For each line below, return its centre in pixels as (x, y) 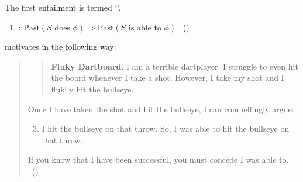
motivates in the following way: (61, 47)
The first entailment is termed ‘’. (63, 7)
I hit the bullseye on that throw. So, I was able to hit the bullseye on (166, 128)
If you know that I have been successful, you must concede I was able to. (158, 159)
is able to (145, 28)
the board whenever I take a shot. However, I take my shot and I (168, 78)
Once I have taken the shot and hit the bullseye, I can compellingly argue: (161, 109)
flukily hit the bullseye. (92, 89)
